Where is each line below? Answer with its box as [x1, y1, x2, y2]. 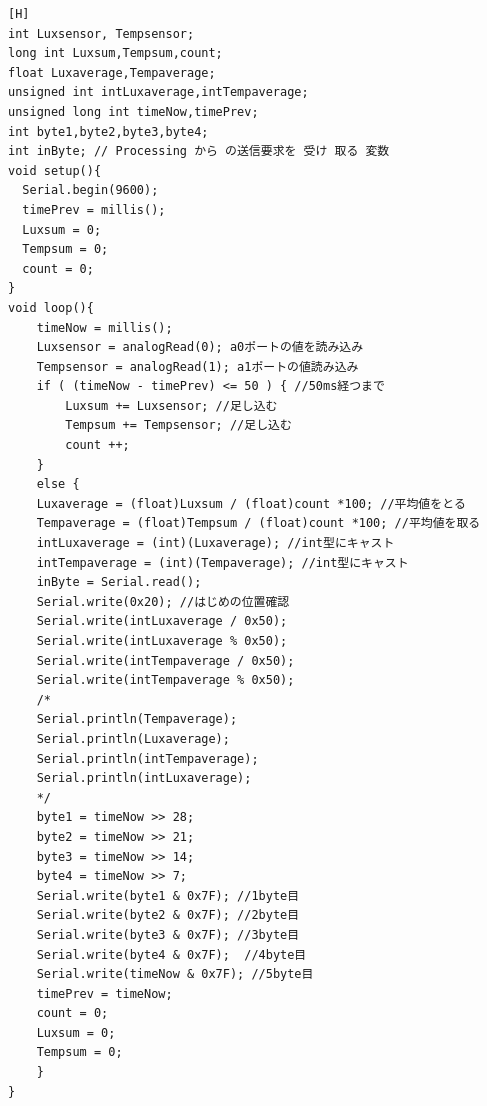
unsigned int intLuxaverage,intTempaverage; [8, 85, 309, 100]
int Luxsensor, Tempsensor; [8, 26, 195, 41]
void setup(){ [8, 163, 102, 178]
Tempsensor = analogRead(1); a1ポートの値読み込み [36, 359, 359, 374]
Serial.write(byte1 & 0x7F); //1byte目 [36, 888, 300, 903]
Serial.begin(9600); [22, 183, 159, 198]
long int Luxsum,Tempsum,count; [8, 46, 223, 61]
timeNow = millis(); [36, 320, 173, 335]
